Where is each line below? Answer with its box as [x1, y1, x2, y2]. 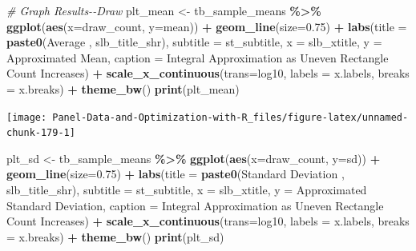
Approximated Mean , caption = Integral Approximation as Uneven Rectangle [6, 49, 389, 66]
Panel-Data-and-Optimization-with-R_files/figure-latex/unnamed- [52, 111, 409, 123]
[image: [6, 111, 47, 123]
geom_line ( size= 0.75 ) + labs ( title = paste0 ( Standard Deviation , [6, 165, 345, 182]
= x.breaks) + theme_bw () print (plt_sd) [6, 228, 224, 245]
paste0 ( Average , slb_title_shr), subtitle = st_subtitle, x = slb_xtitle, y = [6, 34, 382, 50]
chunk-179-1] [6, 127, 75, 139]
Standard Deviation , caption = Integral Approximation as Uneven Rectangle [6, 197, 384, 213]
